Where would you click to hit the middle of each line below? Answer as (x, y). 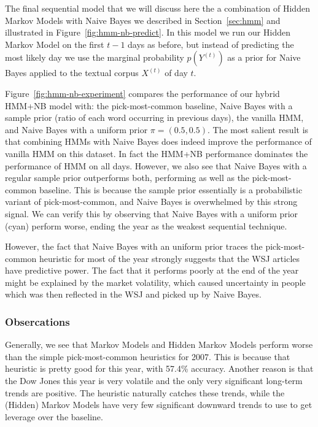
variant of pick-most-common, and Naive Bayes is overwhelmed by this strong (151, 202)
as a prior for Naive (264, 57)
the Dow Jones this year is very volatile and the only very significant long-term (154, 381)
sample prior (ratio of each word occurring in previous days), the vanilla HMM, (154, 117)
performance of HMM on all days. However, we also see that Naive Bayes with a (156, 165)
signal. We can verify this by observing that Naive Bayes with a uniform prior (152, 213)
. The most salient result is (258, 129)
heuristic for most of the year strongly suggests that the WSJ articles (169, 258)
